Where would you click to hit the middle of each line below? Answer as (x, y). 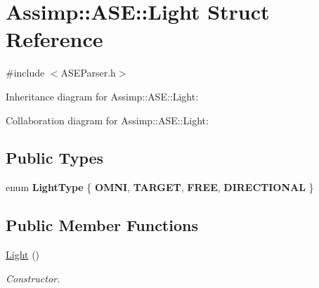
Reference (54, 39)
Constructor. (33, 278)
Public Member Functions (102, 225)
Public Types (55, 158)
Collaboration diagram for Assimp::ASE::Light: (107, 120)
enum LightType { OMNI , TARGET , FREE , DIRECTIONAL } (160, 187)
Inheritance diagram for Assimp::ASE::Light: (102, 96)
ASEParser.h (88, 73)
